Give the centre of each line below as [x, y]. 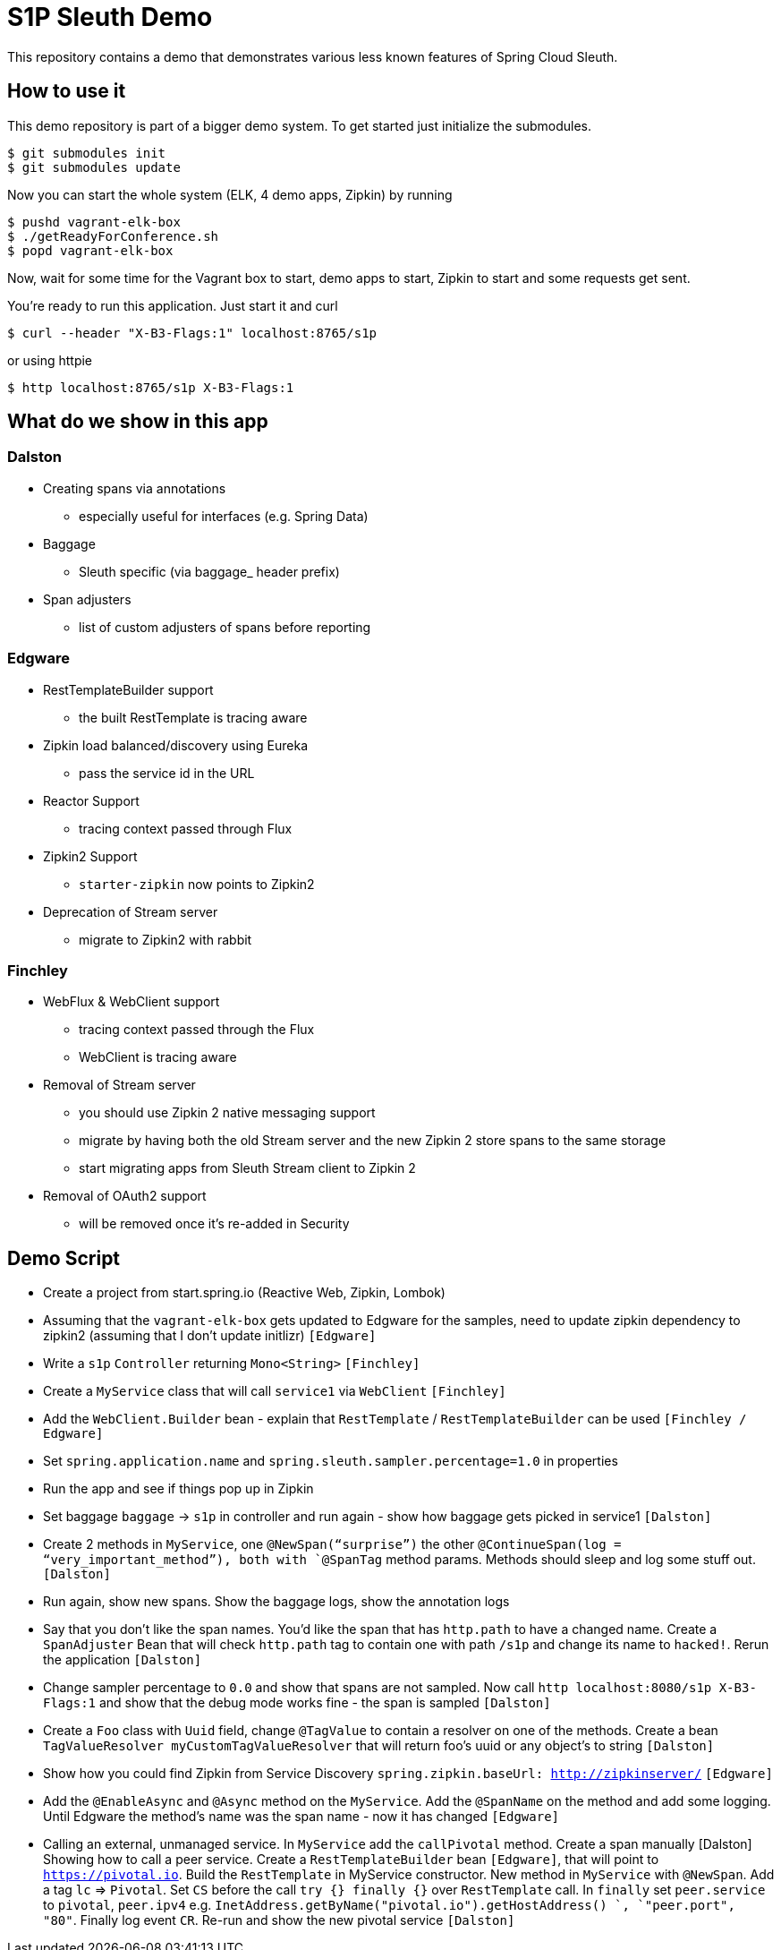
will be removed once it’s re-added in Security [214, 1224]
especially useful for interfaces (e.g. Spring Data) [224, 516]
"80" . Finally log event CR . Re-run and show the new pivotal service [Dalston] [279, 1920]
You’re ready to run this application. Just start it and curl [173, 305]
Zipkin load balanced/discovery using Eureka [176, 745]
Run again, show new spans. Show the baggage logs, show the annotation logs [276, 1602]
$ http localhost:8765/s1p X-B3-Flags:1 [151, 387]
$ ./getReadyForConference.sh [113, 236]
